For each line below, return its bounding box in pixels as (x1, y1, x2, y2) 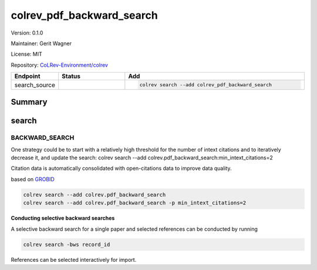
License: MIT (11, 50, 42, 58)
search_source (14, 81, 56, 89)
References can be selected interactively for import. (11, 256, 137, 263)
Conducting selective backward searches (11, 214, 115, 222)
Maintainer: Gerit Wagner (11, 40, 72, 47)
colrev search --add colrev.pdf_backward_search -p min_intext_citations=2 (23, 200, 247, 206)
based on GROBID (11, 176, 55, 183)
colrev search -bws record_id (23, 241, 110, 248)
